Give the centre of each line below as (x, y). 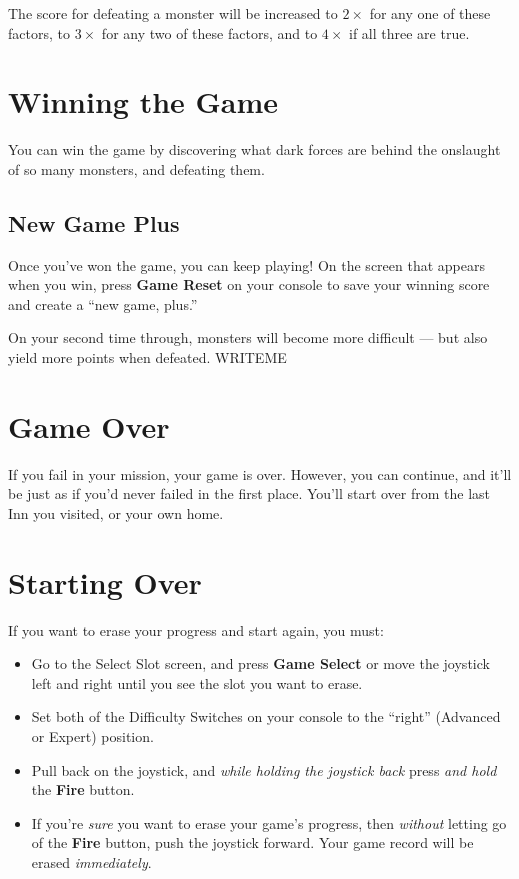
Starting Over (105, 581)
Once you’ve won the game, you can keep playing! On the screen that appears (246, 264)
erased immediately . (91, 862)
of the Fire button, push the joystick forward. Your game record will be (252, 842)
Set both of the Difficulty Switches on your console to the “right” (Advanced (266, 716)
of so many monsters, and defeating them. (136, 168)
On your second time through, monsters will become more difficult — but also (248, 337)
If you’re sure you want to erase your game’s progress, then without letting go (269, 822)
